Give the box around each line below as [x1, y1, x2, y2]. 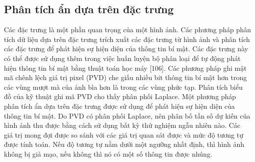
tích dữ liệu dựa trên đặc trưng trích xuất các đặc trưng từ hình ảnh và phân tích [4, 34, 250, 44]
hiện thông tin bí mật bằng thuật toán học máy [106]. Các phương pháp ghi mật [4, 62, 247, 73]
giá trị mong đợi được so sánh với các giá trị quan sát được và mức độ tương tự [4, 129, 243, 140]
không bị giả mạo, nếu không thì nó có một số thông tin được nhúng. [4, 148, 212, 159]
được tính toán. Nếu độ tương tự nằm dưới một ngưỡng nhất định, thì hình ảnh [4, 139, 245, 149]
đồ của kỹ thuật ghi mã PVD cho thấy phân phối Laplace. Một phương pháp [4, 91, 236, 101]
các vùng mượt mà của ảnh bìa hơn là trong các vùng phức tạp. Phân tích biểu [4, 81, 243, 92]
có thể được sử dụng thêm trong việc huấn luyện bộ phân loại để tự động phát [4, 53, 241, 63]
